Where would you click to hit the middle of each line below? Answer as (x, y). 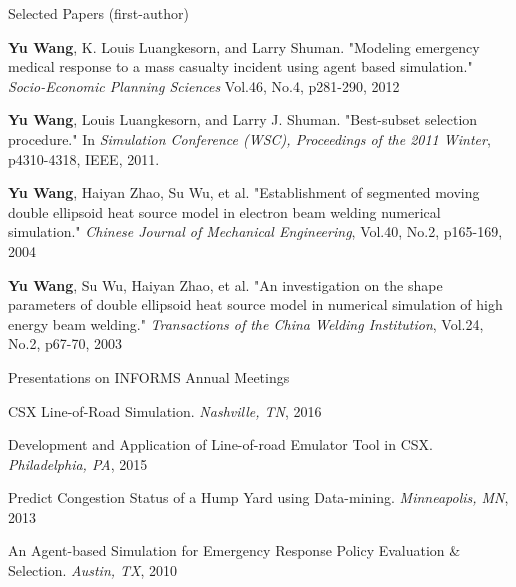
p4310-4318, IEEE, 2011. (84, 158)
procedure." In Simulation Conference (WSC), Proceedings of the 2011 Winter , (249, 138)
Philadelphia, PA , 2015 (78, 463)
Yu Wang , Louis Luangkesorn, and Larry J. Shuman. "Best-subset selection (243, 119)
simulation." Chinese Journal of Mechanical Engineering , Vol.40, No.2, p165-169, (255, 231)
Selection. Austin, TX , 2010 (93, 570)
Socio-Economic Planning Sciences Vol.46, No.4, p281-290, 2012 (204, 85)
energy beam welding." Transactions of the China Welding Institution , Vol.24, (246, 323)
